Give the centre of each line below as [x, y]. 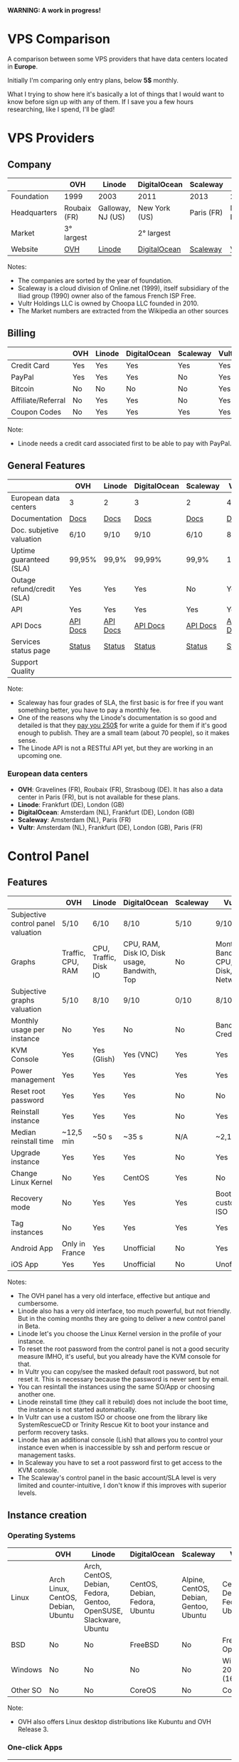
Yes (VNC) [141, 1054]
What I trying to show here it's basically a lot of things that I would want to [116, 94]
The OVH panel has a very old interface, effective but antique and [114, 1295]
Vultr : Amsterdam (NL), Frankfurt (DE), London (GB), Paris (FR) [110, 827]
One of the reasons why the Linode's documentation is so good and [117, 717]
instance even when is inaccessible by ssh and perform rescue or [114, 1447]
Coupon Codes [36, 412]
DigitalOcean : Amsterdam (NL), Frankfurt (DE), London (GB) [106, 812]
